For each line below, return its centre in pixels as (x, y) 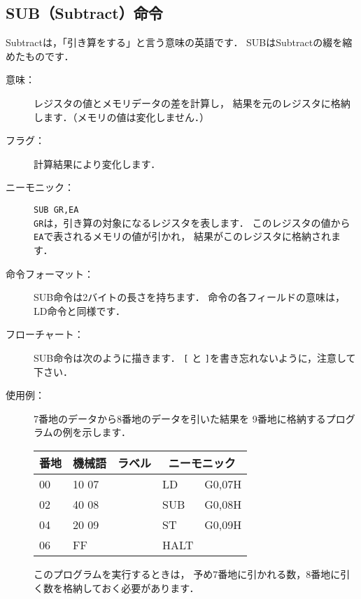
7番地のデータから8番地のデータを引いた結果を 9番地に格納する (180, 418)
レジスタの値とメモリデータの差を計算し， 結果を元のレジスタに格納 (192, 103)
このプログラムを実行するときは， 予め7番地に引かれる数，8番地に (187, 573)
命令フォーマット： (50, 273)
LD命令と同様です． (79, 310)
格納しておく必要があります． (131, 587)
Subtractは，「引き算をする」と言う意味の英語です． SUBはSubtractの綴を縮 (179, 42)
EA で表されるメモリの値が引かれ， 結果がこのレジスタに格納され (182, 236)
